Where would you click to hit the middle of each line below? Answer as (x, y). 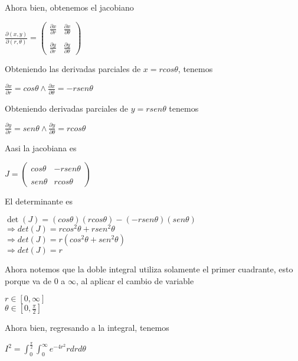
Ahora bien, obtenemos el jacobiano (69, 7)
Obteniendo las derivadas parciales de (73, 69)
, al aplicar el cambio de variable (135, 280)
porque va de (28, 280)
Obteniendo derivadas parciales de (67, 108)
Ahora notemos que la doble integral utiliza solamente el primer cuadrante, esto (149, 269)
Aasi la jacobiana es (41, 147)
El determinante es (39, 201)
